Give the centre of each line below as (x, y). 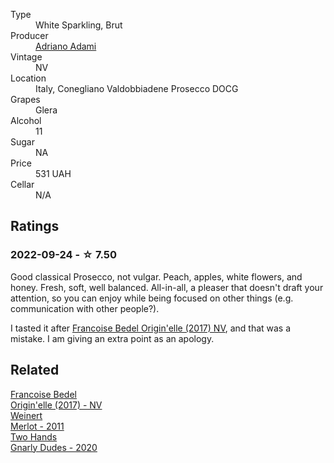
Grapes (25, 99)
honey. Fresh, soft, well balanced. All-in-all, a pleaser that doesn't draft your (167, 287)
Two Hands (34, 436)
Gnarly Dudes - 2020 (54, 447)
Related (35, 370)
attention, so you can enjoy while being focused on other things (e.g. (152, 298)
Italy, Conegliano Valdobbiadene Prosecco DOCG (137, 88)
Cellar (22, 184)
